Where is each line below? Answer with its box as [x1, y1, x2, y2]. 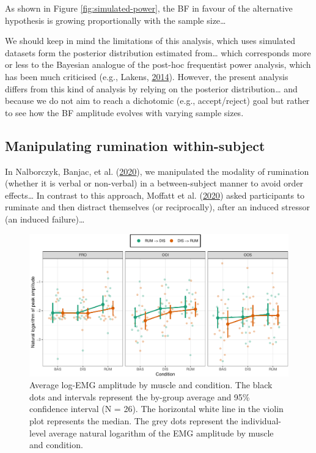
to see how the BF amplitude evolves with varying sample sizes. [5, 106, 244, 119]
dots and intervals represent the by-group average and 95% [29, 390, 250, 403]
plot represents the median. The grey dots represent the [29, 414, 238, 427]
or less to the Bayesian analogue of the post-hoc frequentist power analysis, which [5, 58, 311, 71]
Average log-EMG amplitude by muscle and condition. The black [29, 378, 273, 391]
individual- [241, 414, 281, 427]
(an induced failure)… [5, 212, 85, 225]
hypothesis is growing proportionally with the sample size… [5, 13, 226, 26]
